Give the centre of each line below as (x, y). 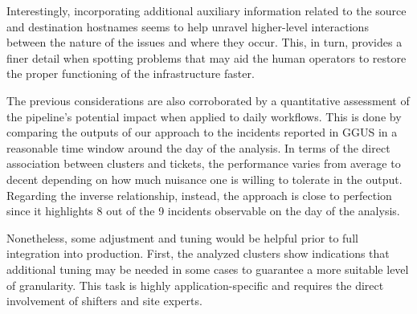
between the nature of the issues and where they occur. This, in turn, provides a (204, 42)
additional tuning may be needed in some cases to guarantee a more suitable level (208, 269)
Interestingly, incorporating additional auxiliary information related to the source (206, 10)
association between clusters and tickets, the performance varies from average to (204, 163)
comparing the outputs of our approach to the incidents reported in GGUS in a (202, 132)
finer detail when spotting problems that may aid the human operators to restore (206, 57)
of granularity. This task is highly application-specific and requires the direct (195, 285)
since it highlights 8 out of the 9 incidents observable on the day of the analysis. (203, 211)
